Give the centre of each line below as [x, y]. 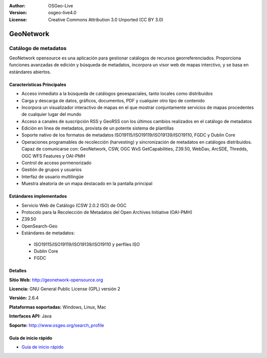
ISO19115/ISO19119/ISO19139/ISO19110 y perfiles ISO [87, 244]
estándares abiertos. [30, 72]
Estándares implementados [38, 196]
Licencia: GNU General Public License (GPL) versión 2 [65, 289]
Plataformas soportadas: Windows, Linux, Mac [58, 307]
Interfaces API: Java [30, 316]
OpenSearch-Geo [40, 226]
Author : [17, 6]
